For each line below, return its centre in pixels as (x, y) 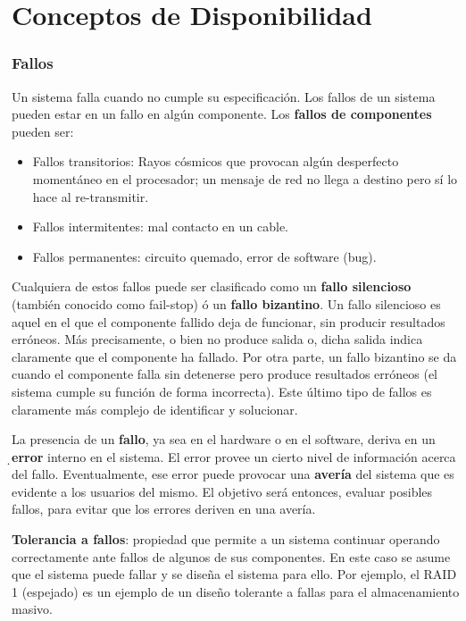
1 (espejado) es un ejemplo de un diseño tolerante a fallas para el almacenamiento (236, 591)
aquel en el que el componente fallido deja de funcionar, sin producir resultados (229, 321)
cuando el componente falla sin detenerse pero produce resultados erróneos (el (225, 374)
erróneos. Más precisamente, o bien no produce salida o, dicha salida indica (217, 339)
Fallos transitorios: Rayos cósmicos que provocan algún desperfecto (216, 161)
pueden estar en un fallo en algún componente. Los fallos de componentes (222, 114)
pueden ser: (43, 131)
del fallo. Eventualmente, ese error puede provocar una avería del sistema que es (233, 474)
